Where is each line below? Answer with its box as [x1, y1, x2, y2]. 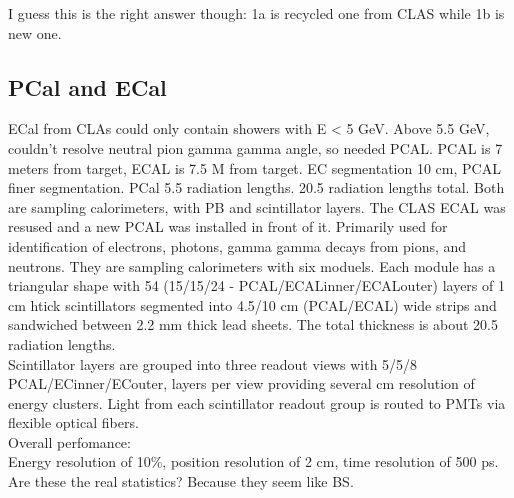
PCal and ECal [8, 71, 167, 102]
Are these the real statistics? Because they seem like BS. [8, 471, 354, 492]
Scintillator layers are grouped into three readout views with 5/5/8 [8, 353, 418, 374]
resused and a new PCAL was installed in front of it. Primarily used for [8, 216, 448, 237]
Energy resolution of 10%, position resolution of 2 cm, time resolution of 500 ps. [8, 451, 499, 472]
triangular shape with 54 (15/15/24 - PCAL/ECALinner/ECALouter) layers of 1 [8, 275, 505, 296]
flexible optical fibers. [8, 412, 139, 433]
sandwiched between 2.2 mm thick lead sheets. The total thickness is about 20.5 [8, 314, 499, 335]
